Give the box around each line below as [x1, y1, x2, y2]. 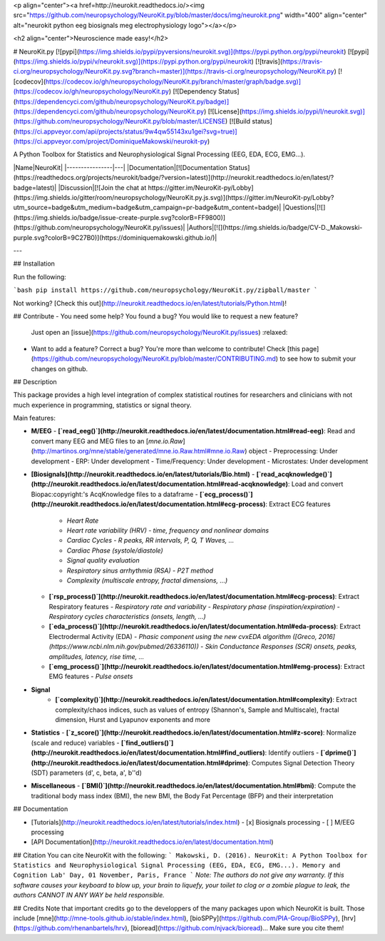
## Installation [13, 259, 55, 268]
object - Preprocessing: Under [248, 447, 338, 456]
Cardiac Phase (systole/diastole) [66, 546, 163, 555]
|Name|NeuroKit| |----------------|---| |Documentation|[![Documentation [13, 163, 227, 171]
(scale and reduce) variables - [31, 738, 120, 747]
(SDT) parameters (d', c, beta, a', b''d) [31, 768, 143, 777]
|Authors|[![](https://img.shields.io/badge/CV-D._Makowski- [186, 223, 363, 232]
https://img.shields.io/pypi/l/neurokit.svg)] [241, 107, 365, 116]
